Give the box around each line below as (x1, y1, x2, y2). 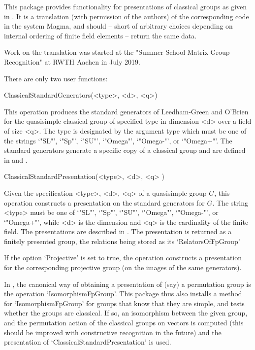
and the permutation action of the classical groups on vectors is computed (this (4, 317, 244, 328)
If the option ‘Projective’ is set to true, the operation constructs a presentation (4, 252, 242, 263)
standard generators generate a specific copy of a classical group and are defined (4, 145, 246, 155)
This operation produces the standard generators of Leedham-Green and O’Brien (4, 106, 249, 116)
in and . (4, 154, 28, 165)
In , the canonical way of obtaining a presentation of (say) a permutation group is (4, 279, 251, 289)
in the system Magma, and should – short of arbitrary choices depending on (4, 21, 233, 31)
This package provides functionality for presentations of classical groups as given (4, 1, 247, 11)
